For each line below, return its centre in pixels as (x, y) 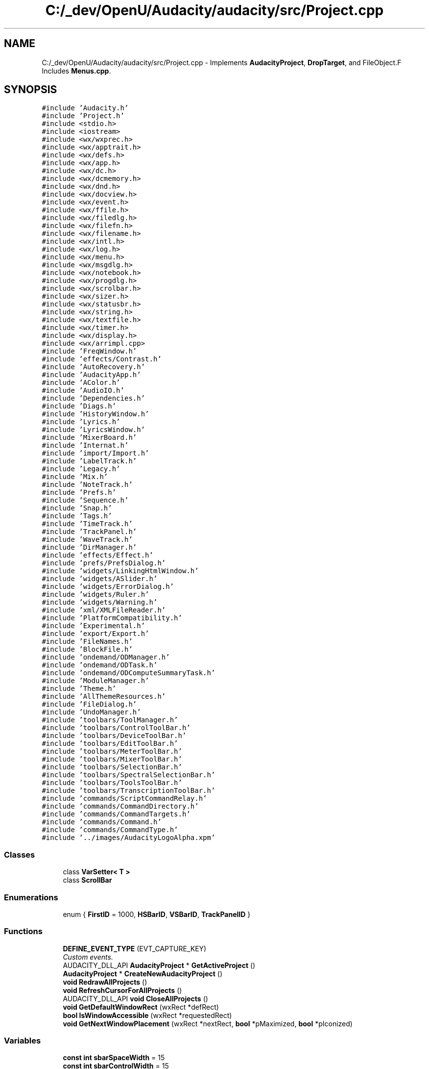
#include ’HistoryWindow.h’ (95, 414)
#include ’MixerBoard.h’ (89, 438)
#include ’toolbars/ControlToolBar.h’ (116, 728)
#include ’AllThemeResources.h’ (104, 697)
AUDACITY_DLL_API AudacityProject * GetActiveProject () (159, 965)
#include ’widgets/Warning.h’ (100, 602)
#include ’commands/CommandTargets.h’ (116, 814)
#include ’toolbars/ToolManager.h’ (110, 720)
